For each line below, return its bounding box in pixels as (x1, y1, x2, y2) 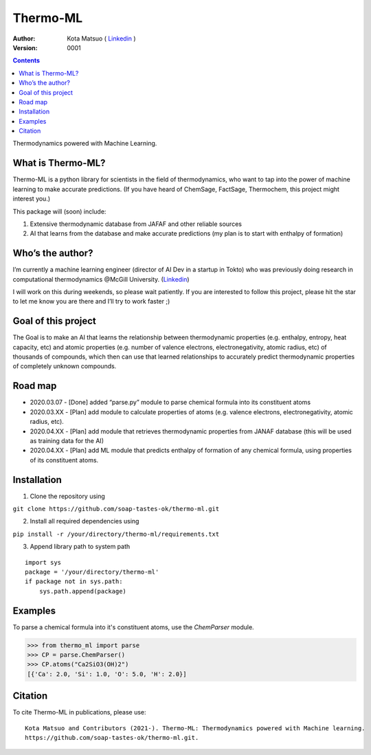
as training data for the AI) (30, 436, 104, 444)
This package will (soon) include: (12, 207, 106, 216)
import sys (25, 559, 62, 566)
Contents (12, 56, 41, 65)
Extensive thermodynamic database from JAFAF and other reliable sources (30, 220, 242, 228)
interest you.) (12, 194, 51, 203)
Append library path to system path (30, 543, 131, 551)
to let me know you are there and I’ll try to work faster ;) (12, 297, 170, 306)
